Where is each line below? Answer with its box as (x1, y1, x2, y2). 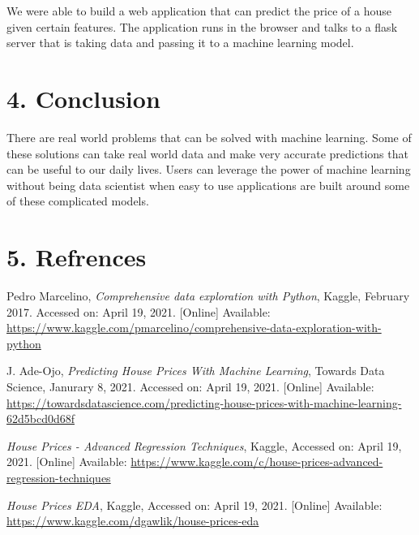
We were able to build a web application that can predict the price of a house (6, 2, 392, 19)
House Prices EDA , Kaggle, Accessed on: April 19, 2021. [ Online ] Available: (6, 496, 383, 513)
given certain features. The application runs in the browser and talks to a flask (6, 18, 398, 35)
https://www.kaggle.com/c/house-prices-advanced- (130, 453, 383, 470)
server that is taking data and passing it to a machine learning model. (6, 34, 354, 51)
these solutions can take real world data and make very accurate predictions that (6, 145, 408, 162)
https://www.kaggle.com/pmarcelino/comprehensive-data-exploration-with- (6, 319, 382, 336)
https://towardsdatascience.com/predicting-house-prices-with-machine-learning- (6, 394, 402, 411)
